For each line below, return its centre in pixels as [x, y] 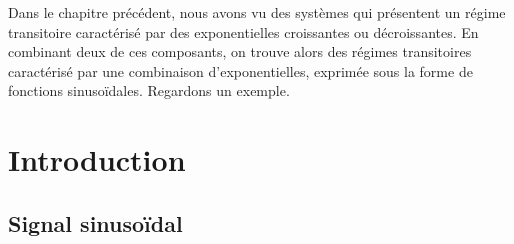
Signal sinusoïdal [95, 222]
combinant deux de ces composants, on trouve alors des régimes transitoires [240, 51]
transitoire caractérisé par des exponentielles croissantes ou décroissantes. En [243, 31]
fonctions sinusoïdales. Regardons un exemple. [149, 90]
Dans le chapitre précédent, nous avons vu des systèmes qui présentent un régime [257, 12]
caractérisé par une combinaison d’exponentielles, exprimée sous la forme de [240, 70]
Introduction [97, 159]
